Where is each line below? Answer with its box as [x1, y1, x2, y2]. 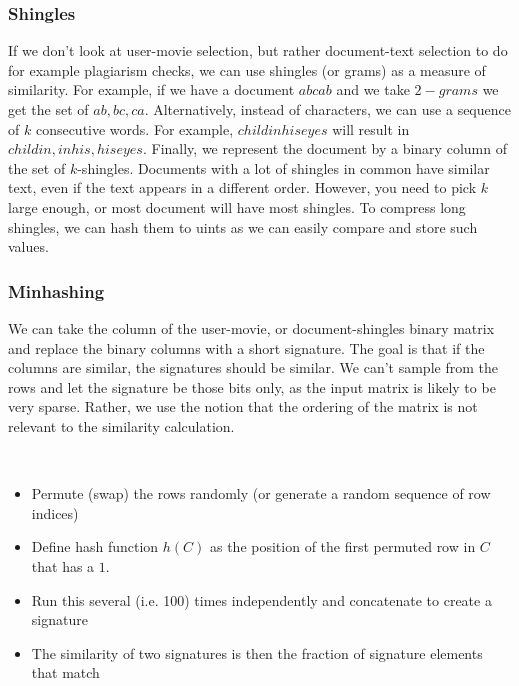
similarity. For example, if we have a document [8, 79, 295, 100]
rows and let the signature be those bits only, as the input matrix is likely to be [8, 376, 496, 397]
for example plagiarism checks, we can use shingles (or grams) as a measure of [8, 59, 486, 80]
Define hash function [31, 536, 159, 557]
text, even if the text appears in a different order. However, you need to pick [8, 177, 477, 198]
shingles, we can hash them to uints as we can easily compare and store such [8, 216, 478, 237]
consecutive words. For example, [35, 118, 234, 139]
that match [31, 662, 100, 683]
